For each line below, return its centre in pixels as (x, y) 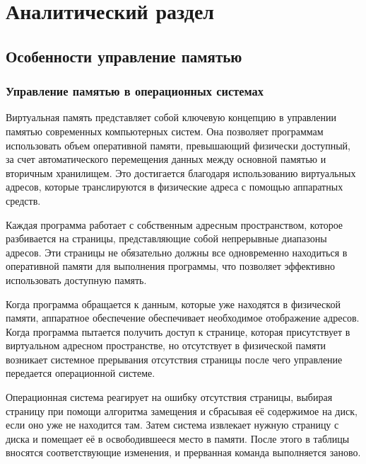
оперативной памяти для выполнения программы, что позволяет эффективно (171, 266)
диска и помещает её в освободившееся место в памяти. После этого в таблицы (178, 438)
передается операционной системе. (81, 373)
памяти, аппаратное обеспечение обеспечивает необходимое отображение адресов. (183, 318)
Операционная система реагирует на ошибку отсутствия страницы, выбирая (169, 397)
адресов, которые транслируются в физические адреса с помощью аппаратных (175, 187)
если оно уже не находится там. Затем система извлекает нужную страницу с (172, 425)
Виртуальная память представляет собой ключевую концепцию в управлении (171, 117)
